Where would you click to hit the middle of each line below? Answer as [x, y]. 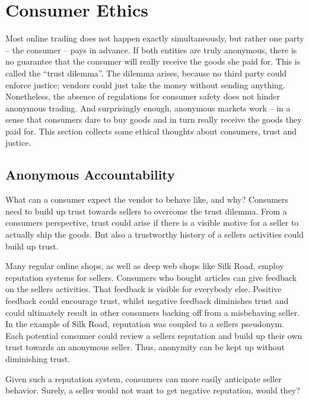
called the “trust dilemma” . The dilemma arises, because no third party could [146, 73]
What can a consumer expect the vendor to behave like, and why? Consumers [147, 199]
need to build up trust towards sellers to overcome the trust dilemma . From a [146, 211]
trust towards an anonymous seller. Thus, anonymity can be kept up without [145, 347]
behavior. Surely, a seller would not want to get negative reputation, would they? [153, 390]
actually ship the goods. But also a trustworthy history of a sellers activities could [155, 234]
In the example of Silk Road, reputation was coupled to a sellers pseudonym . [145, 324]
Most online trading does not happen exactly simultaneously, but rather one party [155, 38]
